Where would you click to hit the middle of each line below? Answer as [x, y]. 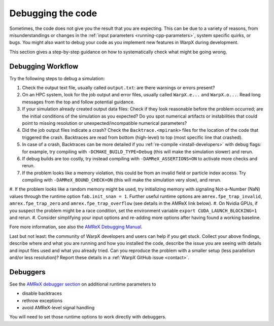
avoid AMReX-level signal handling [58, 308]
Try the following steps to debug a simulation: [57, 78]
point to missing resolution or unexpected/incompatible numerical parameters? [105, 123]
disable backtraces [42, 294]
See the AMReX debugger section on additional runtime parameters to [83, 284]
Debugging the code [53, 13]
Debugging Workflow [44, 66]
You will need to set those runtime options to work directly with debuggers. [88, 317]
